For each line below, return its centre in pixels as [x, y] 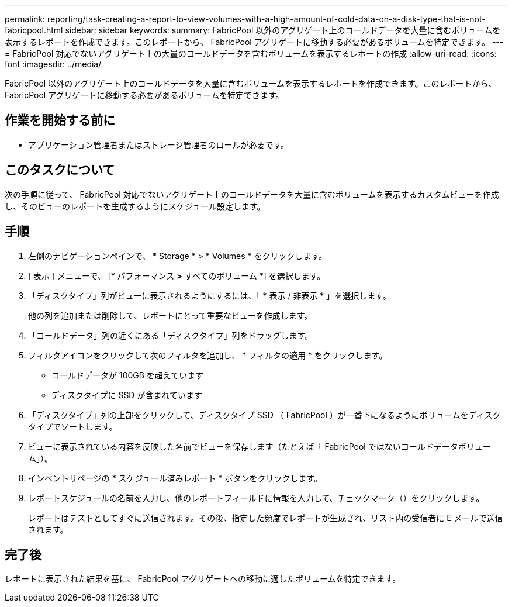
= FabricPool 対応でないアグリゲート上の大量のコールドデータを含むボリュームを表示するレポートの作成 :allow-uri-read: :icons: [251, 54]
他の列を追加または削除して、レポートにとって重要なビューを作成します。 [170, 315]
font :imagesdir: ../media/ [53, 64]
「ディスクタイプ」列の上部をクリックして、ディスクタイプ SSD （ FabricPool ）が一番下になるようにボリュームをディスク [264, 415]
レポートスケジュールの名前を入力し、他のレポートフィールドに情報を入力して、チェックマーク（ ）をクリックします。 [256, 498]
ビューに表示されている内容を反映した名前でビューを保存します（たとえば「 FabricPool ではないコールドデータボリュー [260, 446]
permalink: [25, 19]
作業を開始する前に [60, 120]
